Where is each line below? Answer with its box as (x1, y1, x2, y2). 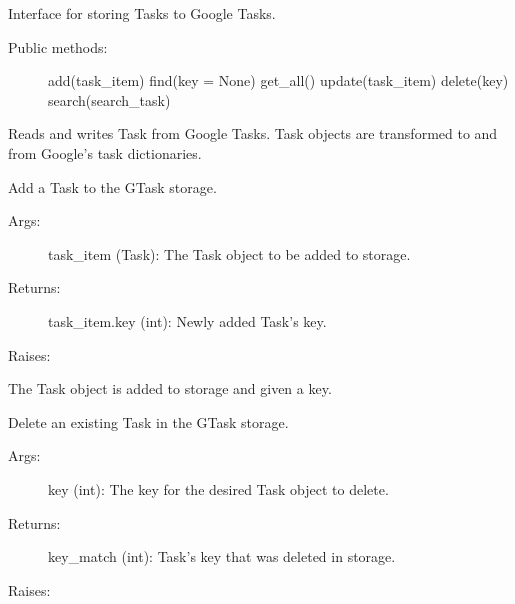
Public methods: (8, 36, 108, 57)
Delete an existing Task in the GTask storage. (8, 411, 289, 432)
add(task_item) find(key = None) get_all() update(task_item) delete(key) (48, 70, 509, 91)
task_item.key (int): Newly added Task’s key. (48, 310, 327, 331)
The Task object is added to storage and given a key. (8, 378, 332, 399)
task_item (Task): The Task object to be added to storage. (48, 243, 411, 264)
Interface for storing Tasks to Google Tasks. (8, 3, 276, 23)
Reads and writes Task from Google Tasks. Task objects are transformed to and (8, 123, 498, 144)
